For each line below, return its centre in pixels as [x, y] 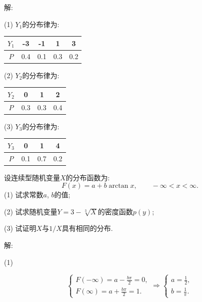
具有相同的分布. [87, 228]
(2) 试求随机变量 [31, 211]
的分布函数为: [88, 177]
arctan [118, 186]
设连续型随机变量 [32, 177]
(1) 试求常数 [24, 195]
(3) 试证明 [20, 228]
